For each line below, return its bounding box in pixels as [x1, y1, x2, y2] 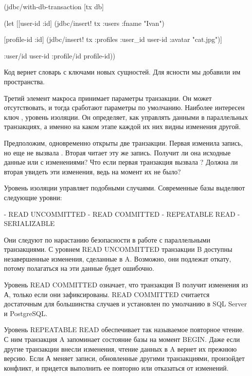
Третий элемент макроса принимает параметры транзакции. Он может [4, 93, 212, 103]
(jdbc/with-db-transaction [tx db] [4, 1, 104, 11]
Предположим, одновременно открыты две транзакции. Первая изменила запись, [4, 137, 243, 148]
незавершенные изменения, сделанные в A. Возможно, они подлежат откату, [4, 253, 232, 263]
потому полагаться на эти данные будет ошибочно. [4, 263, 154, 273]
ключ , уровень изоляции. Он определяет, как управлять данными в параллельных [4, 112, 248, 122]
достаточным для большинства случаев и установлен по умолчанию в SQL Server [4, 299, 247, 309]
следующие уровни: [4, 192, 62, 202]
